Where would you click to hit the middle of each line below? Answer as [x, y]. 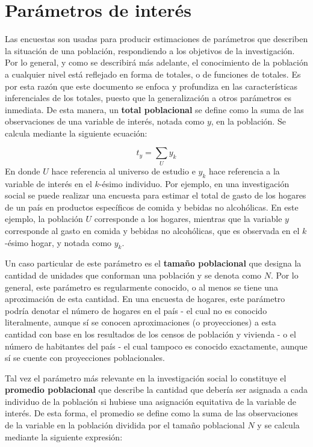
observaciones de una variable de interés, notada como [105, 121]
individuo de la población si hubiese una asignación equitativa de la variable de [151, 401]
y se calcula [278, 425]
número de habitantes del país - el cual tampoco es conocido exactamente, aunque [156, 346]
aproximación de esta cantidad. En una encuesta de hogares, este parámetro [145, 299]
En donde [23, 171]
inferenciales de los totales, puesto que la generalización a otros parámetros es [148, 98]
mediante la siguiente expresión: [64, 436]
